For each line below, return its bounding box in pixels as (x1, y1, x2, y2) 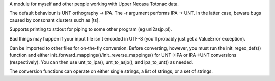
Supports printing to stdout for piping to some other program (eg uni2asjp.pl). (9, 26, 172, 32)
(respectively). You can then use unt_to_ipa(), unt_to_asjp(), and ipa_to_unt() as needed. (9, 59, 194, 65)
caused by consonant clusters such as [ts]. (9, 17, 100, 23)
